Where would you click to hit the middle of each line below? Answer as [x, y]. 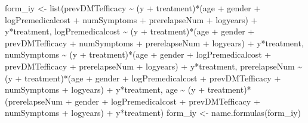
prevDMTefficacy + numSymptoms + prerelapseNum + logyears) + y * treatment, [154, 42]
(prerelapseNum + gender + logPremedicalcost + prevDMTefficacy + [133, 101]
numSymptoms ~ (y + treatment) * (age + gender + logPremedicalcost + [138, 54]
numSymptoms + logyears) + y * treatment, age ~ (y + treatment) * [128, 89]
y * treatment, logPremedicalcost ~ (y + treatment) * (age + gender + [130, 31]
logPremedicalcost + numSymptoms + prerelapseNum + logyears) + [131, 19]
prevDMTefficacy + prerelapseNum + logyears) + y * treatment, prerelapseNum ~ [154, 66]
